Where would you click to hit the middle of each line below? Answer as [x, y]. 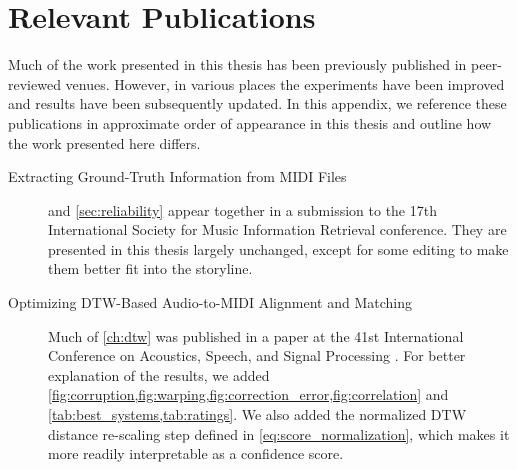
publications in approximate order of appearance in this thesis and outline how [250, 122]
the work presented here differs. [104, 142]
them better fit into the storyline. [150, 268]
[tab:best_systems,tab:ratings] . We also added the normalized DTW [257, 414]
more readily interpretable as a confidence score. [196, 453]
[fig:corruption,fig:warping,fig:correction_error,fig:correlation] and [248, 394]
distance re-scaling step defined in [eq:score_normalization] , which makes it [279, 433]
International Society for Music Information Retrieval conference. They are [277, 229]
